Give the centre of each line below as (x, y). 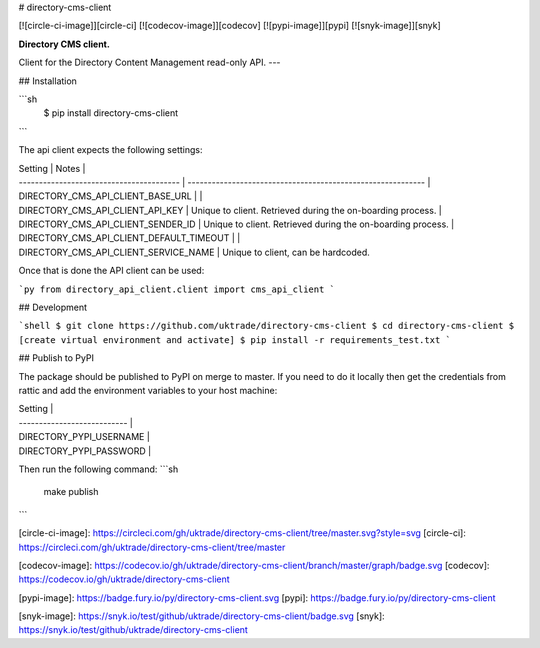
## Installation (47, 81)
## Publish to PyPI (56, 358)
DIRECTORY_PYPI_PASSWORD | (85, 451)
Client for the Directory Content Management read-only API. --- (149, 62)
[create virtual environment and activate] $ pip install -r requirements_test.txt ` (235, 339)
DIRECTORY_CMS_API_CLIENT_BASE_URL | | (110, 196)
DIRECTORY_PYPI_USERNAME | (84, 437)
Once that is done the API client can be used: (111, 271)
